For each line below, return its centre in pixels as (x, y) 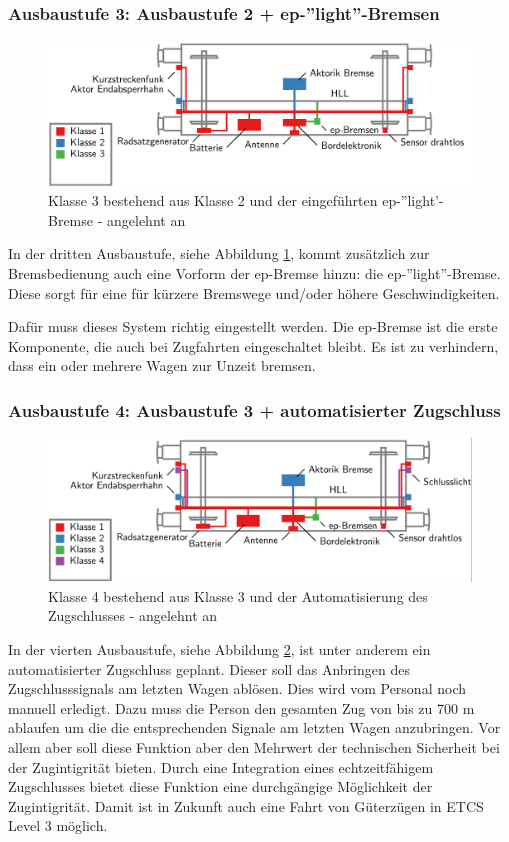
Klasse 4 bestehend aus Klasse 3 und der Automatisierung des (238, 595)
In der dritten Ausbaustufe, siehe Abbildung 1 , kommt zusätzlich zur (219, 253)
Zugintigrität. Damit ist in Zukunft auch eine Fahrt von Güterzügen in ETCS (246, 805)
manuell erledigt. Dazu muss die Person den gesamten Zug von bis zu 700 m (241, 707)
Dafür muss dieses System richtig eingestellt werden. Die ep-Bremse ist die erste (253, 326)
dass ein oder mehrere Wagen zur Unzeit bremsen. (162, 365)
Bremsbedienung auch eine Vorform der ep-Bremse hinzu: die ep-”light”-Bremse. (254, 272)
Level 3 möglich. (58, 825)
